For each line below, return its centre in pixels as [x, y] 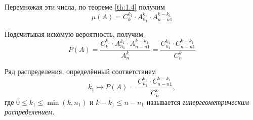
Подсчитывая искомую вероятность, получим [74, 34]
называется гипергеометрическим [198, 102]
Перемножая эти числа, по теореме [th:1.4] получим [85, 7]
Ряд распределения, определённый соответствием [80, 71]
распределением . [30, 112]
